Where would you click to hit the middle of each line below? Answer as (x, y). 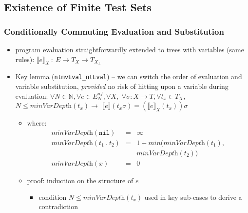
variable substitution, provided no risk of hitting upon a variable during (122, 86)
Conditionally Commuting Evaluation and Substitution (114, 31)
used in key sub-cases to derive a (193, 197)
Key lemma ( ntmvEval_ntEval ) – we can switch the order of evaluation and (129, 76)
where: (37, 123)
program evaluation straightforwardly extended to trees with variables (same (130, 49)
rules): (25, 59)
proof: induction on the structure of (80, 180)
